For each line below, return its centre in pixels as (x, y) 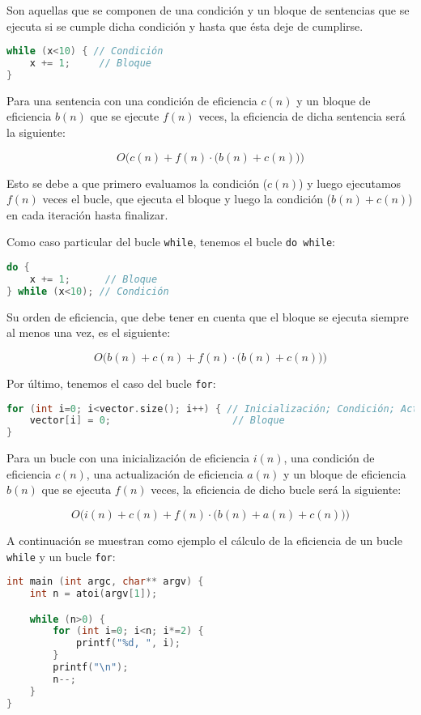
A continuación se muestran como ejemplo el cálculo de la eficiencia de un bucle (204, 540)
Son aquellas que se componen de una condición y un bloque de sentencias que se (208, 10)
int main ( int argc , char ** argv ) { (105, 582)
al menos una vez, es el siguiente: (89, 332)
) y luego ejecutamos (350, 183)
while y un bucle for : (61, 556)
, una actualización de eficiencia (165, 473)
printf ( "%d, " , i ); (128, 643)
